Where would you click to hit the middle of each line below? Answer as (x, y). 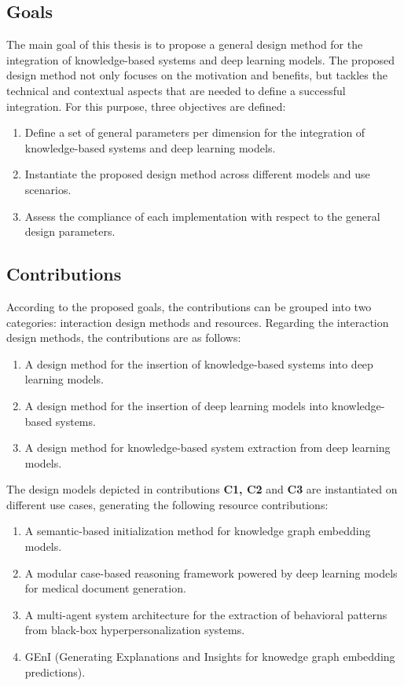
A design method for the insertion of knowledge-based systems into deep (199, 363)
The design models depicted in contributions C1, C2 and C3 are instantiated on (202, 489)
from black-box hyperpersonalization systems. (135, 630)
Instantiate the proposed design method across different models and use (197, 174)
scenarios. (48, 189)
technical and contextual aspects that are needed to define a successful (176, 90)
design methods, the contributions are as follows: (124, 337)
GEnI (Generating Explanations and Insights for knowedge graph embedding (210, 657)
